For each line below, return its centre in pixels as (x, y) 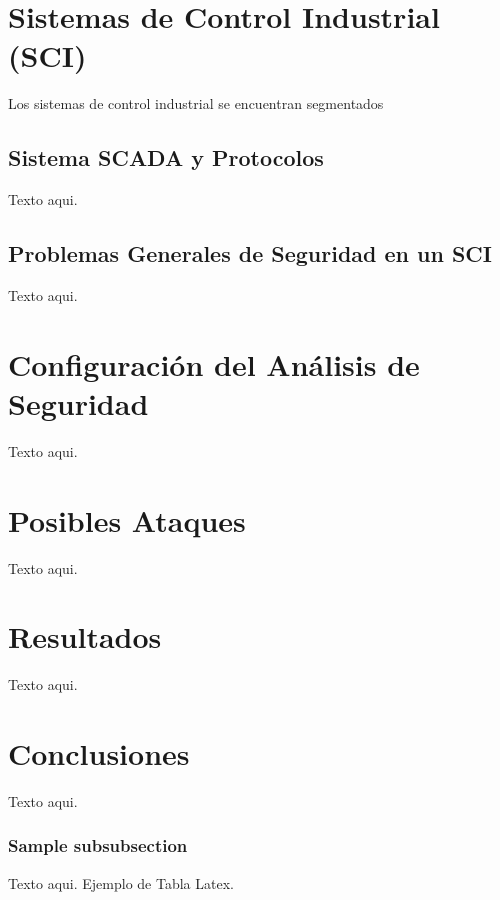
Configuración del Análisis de (214, 363)
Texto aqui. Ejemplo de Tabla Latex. (121, 882)
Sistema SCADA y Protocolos (166, 157)
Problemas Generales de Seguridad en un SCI (250, 253)
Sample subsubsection (98, 845)
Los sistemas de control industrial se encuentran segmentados (196, 103)
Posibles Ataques (127, 519)
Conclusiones (99, 753)
